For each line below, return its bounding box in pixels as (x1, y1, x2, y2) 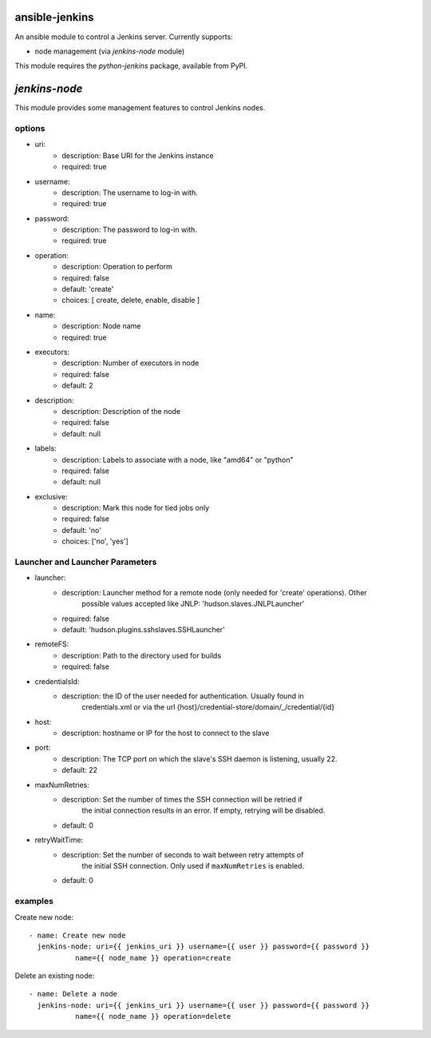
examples (14, 896, 53, 907)
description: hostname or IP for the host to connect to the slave (61, 728, 270, 738)
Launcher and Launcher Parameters (14, 556, 157, 567)
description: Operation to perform (61, 262, 173, 272)
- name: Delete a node (29, 989, 118, 999)
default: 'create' (61, 284, 114, 294)
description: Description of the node (61, 406, 181, 416)
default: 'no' (61, 525, 101, 535)
